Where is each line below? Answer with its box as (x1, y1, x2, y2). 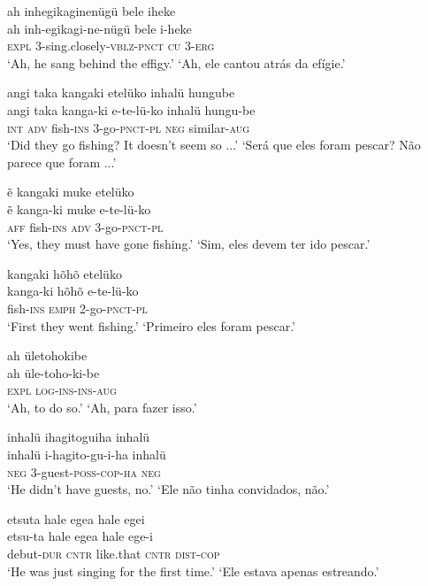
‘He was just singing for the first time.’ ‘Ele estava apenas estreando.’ (7, 561, 379, 580)
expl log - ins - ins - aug (7, 381, 117, 399)
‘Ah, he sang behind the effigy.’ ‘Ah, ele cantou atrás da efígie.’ (7, 53, 346, 72)
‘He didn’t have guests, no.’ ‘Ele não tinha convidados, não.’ (7, 480, 330, 498)
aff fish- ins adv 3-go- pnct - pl (7, 217, 164, 235)
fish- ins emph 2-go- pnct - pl (7, 298, 148, 317)
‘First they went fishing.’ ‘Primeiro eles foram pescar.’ (7, 316, 296, 335)
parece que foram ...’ (7, 152, 117, 171)
